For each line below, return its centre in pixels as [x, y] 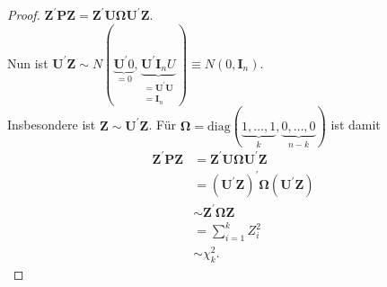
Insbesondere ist [52, 125]
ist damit [356, 125]
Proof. [24, 14]
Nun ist [28, 63]
